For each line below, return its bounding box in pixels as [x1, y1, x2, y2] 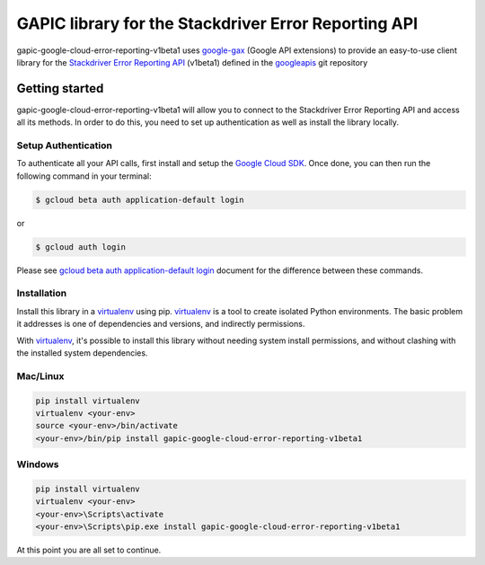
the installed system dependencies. [16, 348, 148, 358]
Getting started [16, 81, 104, 96]
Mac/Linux [16, 369, 65, 382]
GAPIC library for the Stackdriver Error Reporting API [16, 13, 418, 33]
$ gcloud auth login [35, 242, 126, 252]
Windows [16, 458, 59, 471]
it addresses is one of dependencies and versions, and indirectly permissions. [16, 319, 305, 330]
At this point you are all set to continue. [16, 544, 162, 556]
